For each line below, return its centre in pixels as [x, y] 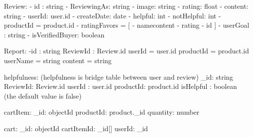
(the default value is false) [43, 95]
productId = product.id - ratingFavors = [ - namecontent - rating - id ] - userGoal [127, 25]
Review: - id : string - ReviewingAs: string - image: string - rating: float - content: [126, 6]
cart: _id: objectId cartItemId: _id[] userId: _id [76, 128]
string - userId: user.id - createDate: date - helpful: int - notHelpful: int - [113, 15]
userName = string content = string [58, 60]
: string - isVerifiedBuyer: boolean [54, 34]
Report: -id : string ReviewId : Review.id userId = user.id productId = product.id [126, 51]
